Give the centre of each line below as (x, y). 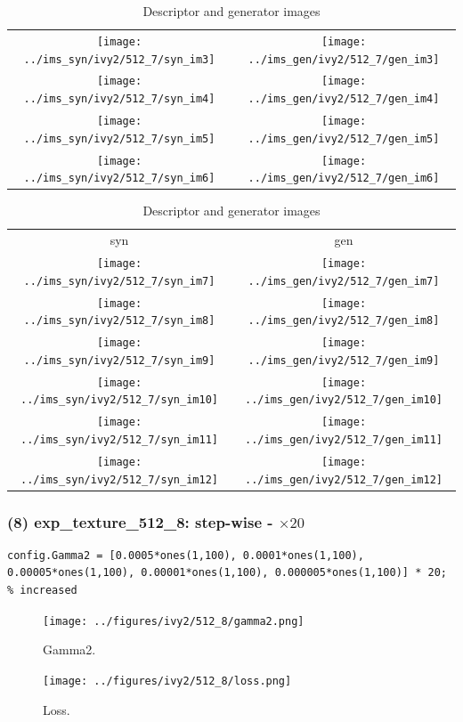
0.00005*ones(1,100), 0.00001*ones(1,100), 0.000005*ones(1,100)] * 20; (227, 573)
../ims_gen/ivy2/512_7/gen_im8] (344, 321)
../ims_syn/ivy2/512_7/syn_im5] (119, 138)
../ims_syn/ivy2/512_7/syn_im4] (119, 99)
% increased (42, 591)
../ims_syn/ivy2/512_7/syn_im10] (119, 400)
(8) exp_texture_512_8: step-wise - (140, 521)
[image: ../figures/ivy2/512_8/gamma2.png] (174, 621)
